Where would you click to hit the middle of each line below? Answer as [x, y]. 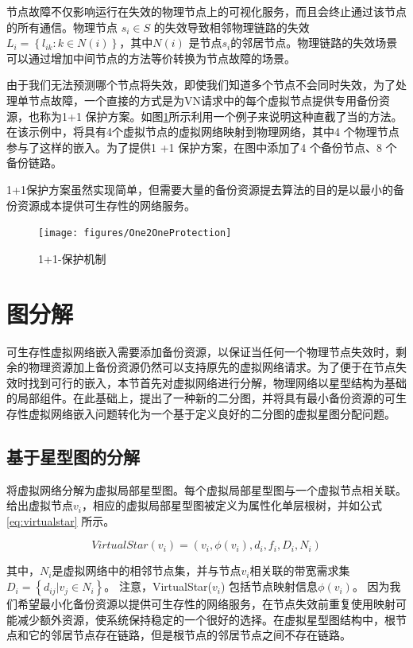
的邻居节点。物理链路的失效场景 [314, 43]
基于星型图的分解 [73, 456]
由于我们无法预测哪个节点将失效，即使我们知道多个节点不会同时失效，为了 [201, 85]
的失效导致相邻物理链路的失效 [232, 27]
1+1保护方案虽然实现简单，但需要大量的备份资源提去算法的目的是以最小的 [200, 189]
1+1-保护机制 [72, 258]
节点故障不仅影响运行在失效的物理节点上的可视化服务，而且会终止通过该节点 [206, 11]
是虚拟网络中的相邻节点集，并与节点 [147, 570]
